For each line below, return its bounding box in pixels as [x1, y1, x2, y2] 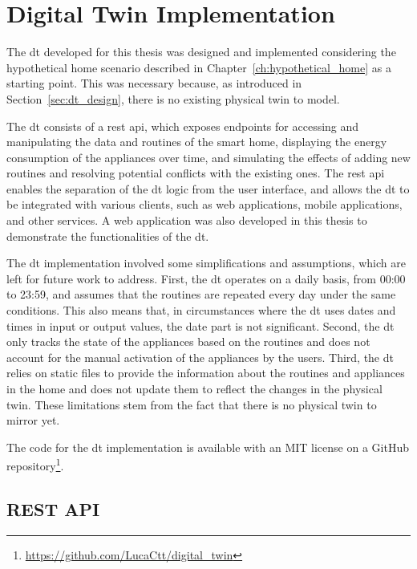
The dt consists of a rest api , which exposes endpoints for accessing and [6, 117, 359, 134]
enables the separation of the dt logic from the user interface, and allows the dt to [6, 180, 410, 197]
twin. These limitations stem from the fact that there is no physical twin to [6, 396, 377, 413]
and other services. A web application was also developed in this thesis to [6, 212, 367, 229]
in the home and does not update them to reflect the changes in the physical [6, 380, 383, 396]
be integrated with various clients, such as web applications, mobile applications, [6, 196, 403, 213]
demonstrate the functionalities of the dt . [6, 227, 209, 244]
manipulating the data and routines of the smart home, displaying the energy [6, 133, 387, 150]
